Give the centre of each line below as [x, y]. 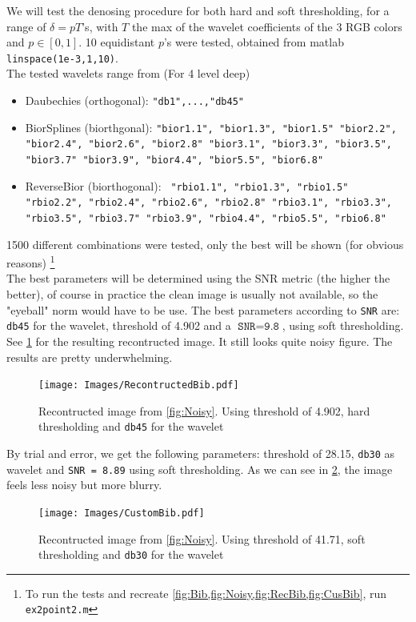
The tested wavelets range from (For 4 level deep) [128, 73]
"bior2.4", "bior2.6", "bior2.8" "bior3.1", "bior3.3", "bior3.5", [208, 144]
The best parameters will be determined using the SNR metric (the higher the [198, 278]
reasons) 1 [31, 261]
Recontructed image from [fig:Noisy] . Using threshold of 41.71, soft [202, 538]
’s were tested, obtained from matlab [254, 42]
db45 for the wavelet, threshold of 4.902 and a [119, 325]
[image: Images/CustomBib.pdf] [122, 513]
